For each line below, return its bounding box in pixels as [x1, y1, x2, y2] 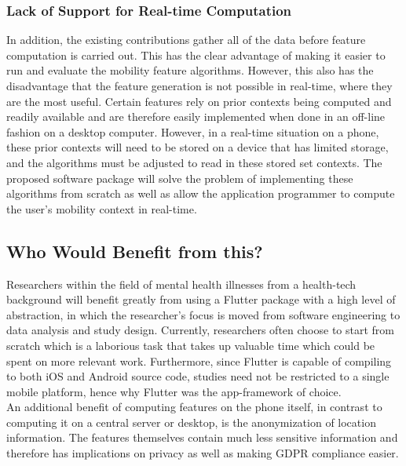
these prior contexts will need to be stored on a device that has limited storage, [6, 139, 389, 155]
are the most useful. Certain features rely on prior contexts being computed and [6, 93, 392, 109]
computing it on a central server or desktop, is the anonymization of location [6, 413, 376, 430]
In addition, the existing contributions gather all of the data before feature [6, 31, 366, 48]
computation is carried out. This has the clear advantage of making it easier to [6, 46, 386, 63]
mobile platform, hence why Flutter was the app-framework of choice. [6, 383, 342, 399]
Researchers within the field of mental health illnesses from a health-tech [6, 275, 357, 292]
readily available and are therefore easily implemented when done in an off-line [6, 108, 386, 125]
